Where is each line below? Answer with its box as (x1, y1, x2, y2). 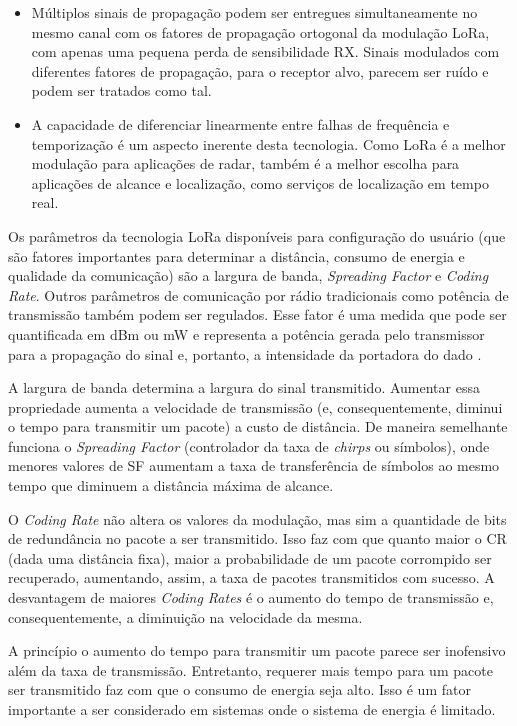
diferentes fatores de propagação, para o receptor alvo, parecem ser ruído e (31, 60, 489, 81)
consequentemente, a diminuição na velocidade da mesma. (8, 606, 363, 627)
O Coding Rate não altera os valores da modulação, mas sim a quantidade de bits (8, 508, 507, 529)
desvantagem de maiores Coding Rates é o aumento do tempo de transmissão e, (8, 587, 494, 608)
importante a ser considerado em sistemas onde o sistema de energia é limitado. (8, 699, 496, 719)
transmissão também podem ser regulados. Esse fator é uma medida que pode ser (8, 304, 507, 325)
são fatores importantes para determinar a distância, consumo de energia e (8, 245, 465, 266)
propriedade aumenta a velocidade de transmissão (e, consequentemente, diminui (8, 396, 503, 417)
